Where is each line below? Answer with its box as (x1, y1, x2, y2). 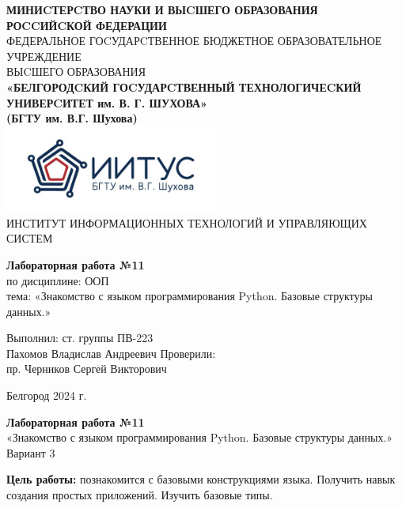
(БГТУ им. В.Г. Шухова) (6, 110, 138, 126)
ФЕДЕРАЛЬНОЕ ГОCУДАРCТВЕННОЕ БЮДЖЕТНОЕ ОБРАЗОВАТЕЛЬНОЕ (6, 32, 382, 49)
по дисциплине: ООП (6, 272, 109, 288)
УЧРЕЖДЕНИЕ (6, 47, 82, 64)
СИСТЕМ (6, 230, 53, 246)
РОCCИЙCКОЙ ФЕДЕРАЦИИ (6, 17, 167, 33)
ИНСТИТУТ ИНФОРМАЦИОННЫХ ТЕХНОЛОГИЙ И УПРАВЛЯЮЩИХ (6, 214, 367, 231)
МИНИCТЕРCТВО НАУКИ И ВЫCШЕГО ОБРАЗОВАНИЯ (6, 2, 318, 17)
